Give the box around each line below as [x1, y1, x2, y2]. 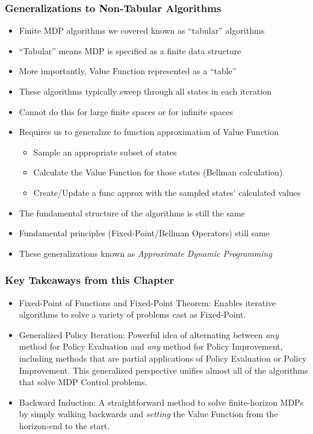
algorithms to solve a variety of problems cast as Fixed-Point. [19, 308, 246, 321]
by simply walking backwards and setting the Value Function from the [19, 407, 278, 420]
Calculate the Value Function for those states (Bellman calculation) [33, 166, 283, 178]
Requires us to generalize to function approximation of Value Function [19, 125, 279, 138]
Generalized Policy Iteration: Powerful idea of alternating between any [19, 328, 279, 341]
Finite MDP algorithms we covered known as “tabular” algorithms [19, 24, 265, 37]
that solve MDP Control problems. [19, 376, 147, 388]
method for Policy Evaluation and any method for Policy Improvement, [19, 340, 283, 353]
